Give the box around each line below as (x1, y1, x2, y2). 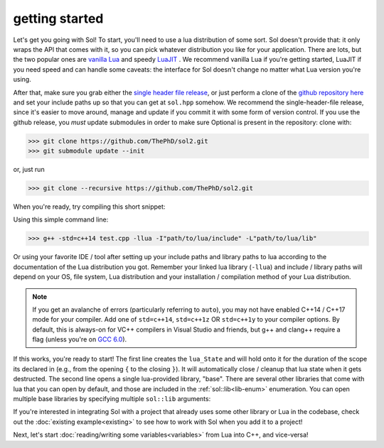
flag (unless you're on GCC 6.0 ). (32, 335, 127, 344)
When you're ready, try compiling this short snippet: (13, 202, 166, 211)
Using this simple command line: (13, 215, 109, 224)
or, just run (13, 165, 46, 174)
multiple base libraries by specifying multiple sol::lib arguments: (13, 395, 211, 403)
